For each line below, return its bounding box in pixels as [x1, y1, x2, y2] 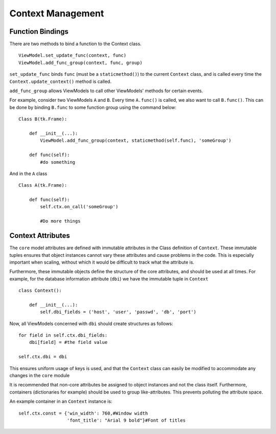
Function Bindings [9, 27, 69, 36]
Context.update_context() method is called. [9, 78, 112, 84]
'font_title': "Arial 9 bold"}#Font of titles [66, 417, 186, 423]
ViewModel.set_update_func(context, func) [18, 53, 127, 58]
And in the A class [9, 170, 48, 177]
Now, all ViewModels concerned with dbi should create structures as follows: [9, 320, 173, 327]
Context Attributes [9, 231, 70, 240]
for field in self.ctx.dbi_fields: [18, 333, 108, 338]
